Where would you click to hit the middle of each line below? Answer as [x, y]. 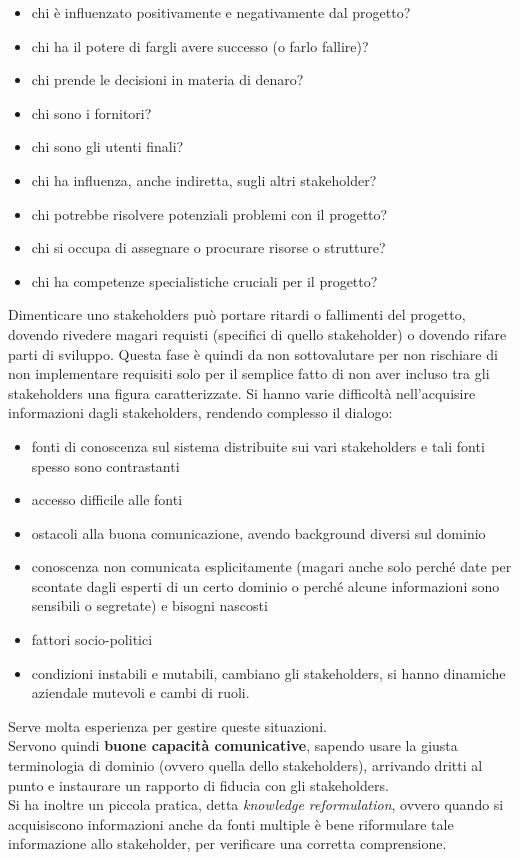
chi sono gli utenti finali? [107, 146]
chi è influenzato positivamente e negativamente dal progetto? [221, 12]
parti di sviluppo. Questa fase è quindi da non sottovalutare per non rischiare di [253, 353]
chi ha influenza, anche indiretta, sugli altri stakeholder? [204, 179]
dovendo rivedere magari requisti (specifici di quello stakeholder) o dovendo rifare [257, 333]
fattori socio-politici [92, 639]
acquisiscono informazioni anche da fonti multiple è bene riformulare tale [231, 823]
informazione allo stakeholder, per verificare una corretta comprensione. [227, 843]
